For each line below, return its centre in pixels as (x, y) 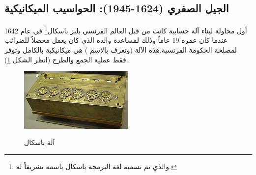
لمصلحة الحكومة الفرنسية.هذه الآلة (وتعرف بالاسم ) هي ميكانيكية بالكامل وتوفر (121, 50)
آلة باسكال (40, 142)
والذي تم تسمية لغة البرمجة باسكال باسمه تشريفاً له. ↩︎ (96, 166)
